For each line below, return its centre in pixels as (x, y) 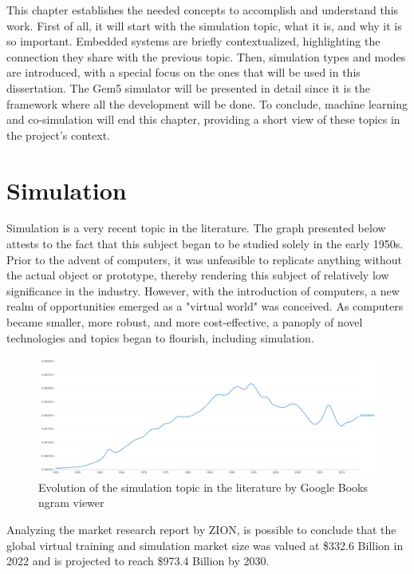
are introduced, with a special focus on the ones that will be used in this (183, 72)
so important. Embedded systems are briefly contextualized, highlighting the (193, 41)
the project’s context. (59, 135)
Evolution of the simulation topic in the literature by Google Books (203, 487)
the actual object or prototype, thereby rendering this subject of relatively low (198, 275)
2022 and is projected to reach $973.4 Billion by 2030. (138, 561)
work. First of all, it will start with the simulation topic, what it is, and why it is (204, 25)
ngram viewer (71, 503)
